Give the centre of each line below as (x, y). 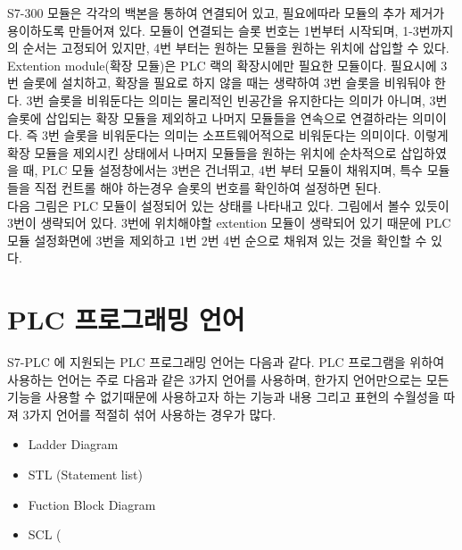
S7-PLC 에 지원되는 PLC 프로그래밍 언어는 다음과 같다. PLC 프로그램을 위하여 (226, 362)
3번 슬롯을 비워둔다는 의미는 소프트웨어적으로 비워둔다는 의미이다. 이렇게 (245, 135)
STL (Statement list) (86, 474)
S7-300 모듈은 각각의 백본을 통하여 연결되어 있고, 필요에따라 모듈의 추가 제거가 (226, 12)
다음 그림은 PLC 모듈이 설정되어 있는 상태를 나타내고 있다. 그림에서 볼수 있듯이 (228, 205)
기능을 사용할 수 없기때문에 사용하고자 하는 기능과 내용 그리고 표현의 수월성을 (223, 397)
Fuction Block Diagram (92, 504)
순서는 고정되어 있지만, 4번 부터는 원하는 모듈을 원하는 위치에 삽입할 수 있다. (236, 48)
